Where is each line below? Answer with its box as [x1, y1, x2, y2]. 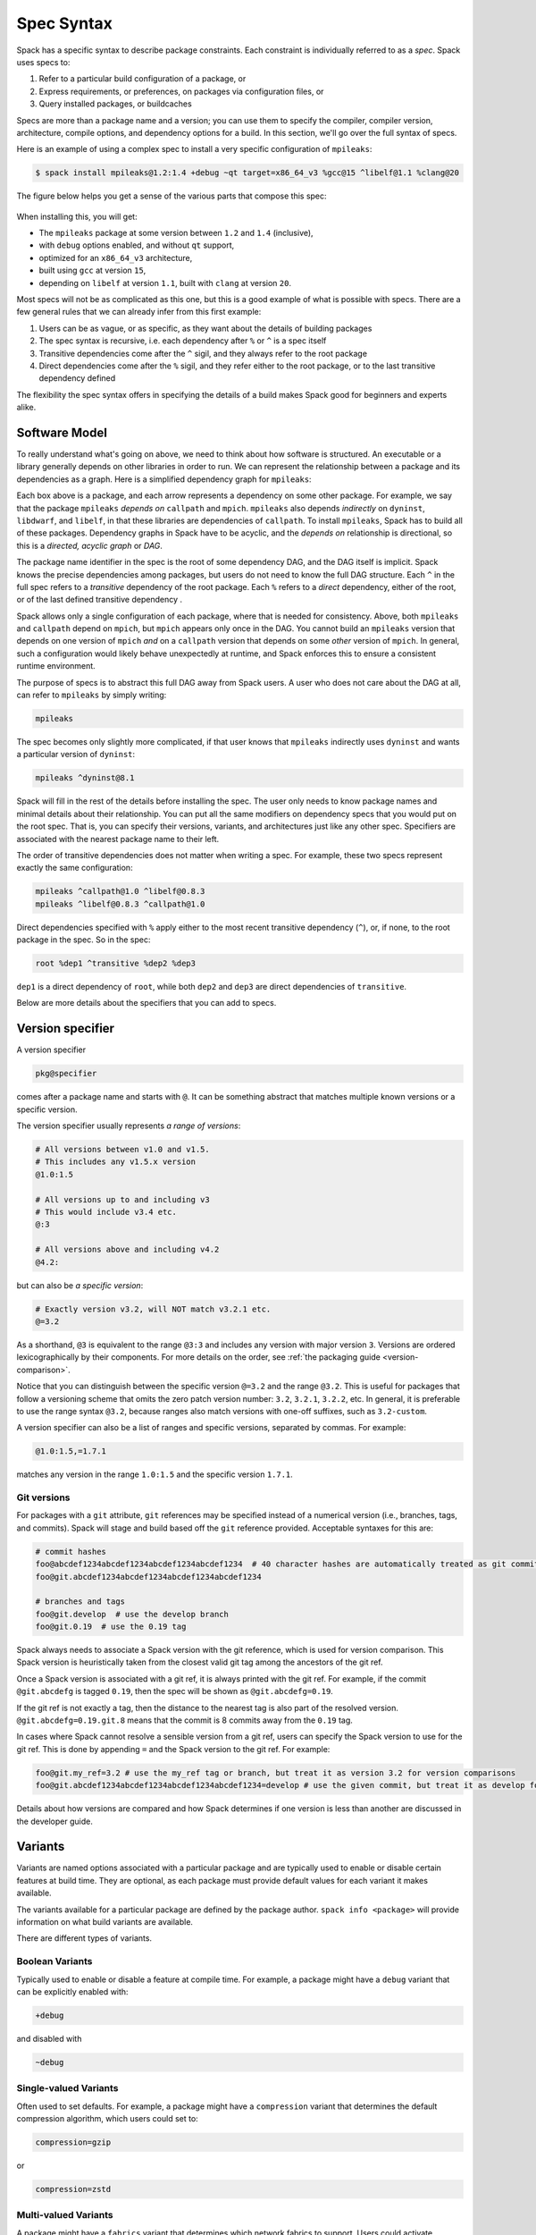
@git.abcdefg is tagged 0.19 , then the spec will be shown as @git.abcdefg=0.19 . [16, 1686, 334, 1697]
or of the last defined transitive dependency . [16, 595, 183, 605]
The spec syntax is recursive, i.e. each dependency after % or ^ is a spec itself [38, 335, 327, 346]
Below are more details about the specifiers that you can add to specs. [16, 998, 277, 1008]
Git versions [16, 1491, 71, 1504]
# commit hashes [35, 1547, 107, 1556]
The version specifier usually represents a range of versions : [16, 1120, 241, 1131]
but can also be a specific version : [16, 1279, 144, 1291]
